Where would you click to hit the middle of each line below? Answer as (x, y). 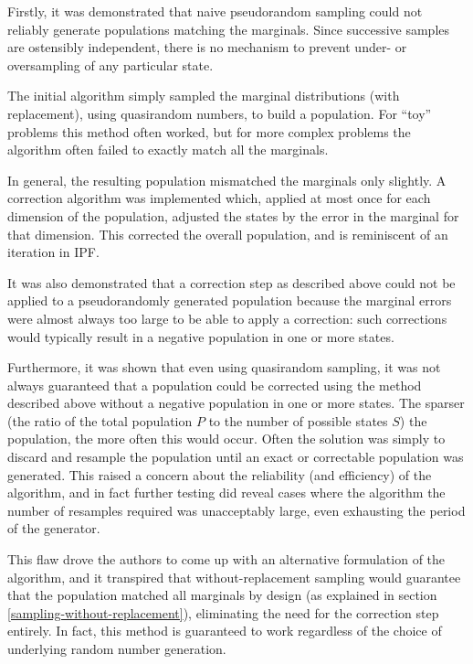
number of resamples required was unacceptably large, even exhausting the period (236, 510)
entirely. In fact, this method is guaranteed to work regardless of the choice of (225, 631)
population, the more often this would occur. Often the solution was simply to (226, 439)
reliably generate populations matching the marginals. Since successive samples (229, 29)
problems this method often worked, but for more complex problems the (209, 131)
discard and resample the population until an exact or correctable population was (236, 457)
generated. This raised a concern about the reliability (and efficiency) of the (220, 474)
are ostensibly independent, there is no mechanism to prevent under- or (207, 47)
